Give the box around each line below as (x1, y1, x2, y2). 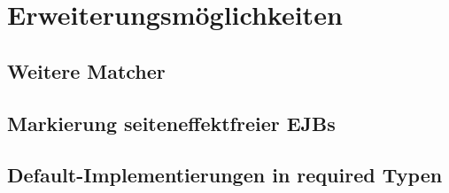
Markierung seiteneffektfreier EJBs (7, 109, 336, 136)
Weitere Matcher (7, 57, 166, 84)
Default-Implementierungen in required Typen (7, 161, 443, 189)
